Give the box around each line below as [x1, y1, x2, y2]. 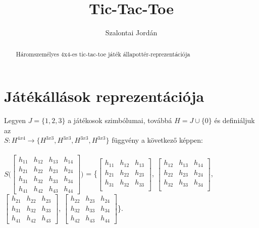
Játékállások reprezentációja [4, 86, 204, 106]
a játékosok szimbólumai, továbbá [68, 115, 172, 126]
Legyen [4, 115, 26, 126]
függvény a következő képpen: [112, 135, 203, 145]
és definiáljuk [214, 115, 255, 126]
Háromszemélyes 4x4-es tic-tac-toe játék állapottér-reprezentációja [16, 49, 190, 58]
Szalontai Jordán [105, 27, 158, 38]
